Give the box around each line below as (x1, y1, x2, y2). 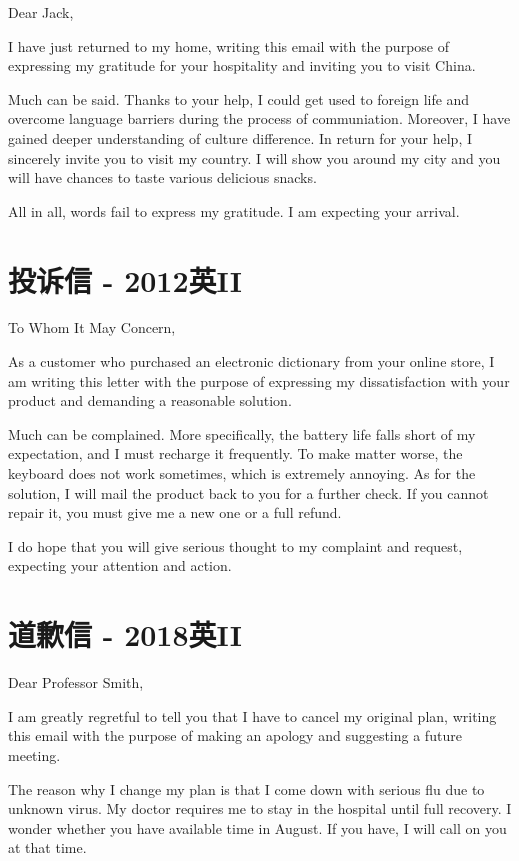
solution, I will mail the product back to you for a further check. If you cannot (8, 482, 489, 503)
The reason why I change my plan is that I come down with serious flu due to (8, 778, 485, 799)
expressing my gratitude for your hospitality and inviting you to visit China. (8, 55, 476, 76)
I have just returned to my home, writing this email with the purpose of (8, 35, 449, 56)
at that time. (8, 837, 87, 858)
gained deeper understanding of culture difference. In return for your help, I (8, 127, 473, 148)
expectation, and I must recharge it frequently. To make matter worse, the (8, 443, 463, 464)
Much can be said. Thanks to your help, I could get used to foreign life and (8, 88, 470, 109)
